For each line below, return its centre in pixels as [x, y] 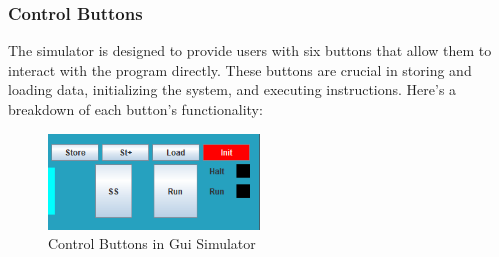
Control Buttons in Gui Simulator [152, 243]
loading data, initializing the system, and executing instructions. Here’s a [232, 89]
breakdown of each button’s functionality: [135, 109]
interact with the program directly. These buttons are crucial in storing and [240, 69]
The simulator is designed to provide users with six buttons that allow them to [250, 50]
